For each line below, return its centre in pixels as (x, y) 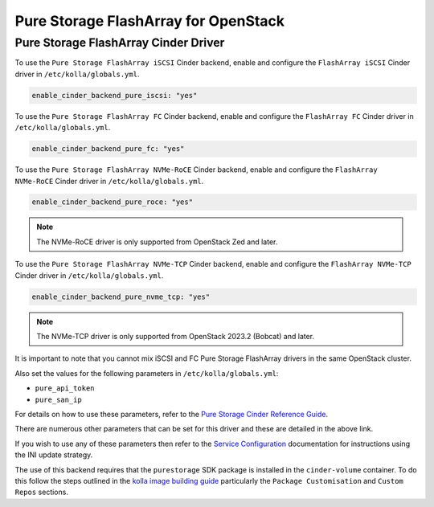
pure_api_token (65, 388)
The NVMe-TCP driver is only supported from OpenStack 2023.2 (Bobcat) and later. (176, 336)
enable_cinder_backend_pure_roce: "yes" (112, 202)
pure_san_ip (58, 399)
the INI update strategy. (54, 455)
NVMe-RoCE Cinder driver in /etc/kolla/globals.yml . (109, 181)
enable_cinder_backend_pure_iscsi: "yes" (115, 95)
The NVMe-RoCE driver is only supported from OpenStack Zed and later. (157, 242)
